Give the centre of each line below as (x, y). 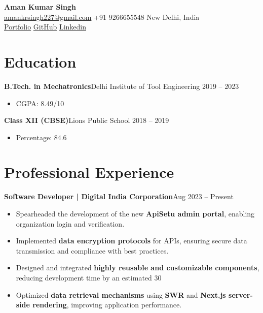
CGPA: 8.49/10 (40, 103)
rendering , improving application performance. (107, 305)
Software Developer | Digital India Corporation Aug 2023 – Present (119, 196)
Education (40, 61)
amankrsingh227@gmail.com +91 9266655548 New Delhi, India (102, 17)
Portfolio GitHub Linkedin (45, 27)
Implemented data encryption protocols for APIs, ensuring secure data (131, 241)
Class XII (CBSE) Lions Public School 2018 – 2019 (87, 120)
